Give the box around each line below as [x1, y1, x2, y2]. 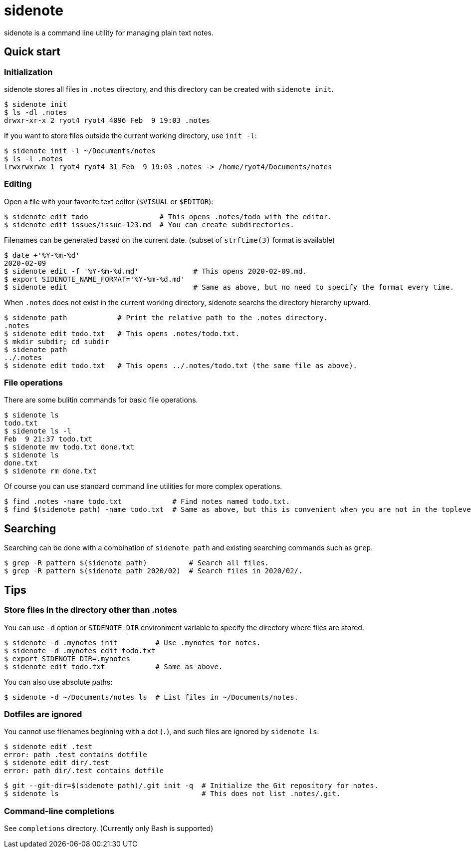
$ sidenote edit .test [4, 743, 93, 751]
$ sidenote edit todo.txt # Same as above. [4, 662, 223, 671]
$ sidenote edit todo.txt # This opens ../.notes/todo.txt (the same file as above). [4, 361, 358, 370]
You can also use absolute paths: [4, 677, 113, 686]
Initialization [4, 66, 53, 77]
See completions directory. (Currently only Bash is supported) [4, 824, 214, 833]
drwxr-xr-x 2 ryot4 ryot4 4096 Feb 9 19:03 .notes [4, 116, 211, 124]
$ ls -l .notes [4, 154, 63, 163]
